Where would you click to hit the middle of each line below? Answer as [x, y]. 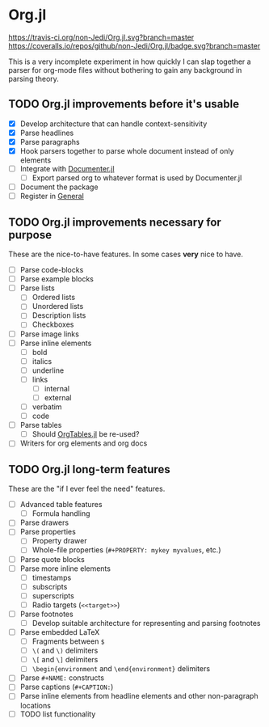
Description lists [59, 315]
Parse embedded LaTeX [60, 632]
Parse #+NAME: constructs [62, 678]
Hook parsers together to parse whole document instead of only [127, 150]
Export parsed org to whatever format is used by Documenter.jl [137, 178]
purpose [30, 235]
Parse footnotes [47, 614]
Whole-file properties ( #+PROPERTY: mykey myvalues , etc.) [126, 550]
